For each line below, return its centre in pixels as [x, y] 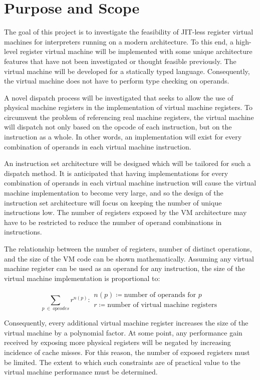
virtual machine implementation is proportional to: [82, 278]
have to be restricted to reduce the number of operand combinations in [113, 222]
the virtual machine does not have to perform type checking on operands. [117, 81]
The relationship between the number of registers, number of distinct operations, [128, 248]
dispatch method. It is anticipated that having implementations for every [116, 173]
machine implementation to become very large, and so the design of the [114, 193]
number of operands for [160, 295]
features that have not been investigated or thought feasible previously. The [120, 61]
